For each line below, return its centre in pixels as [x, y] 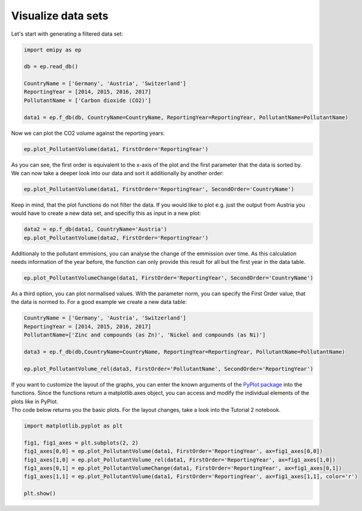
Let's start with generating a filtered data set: [67, 34]
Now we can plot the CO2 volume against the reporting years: [88, 133]
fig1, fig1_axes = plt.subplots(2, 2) [81, 443]
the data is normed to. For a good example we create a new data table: [99, 302]
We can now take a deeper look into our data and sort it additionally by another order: [118, 173]
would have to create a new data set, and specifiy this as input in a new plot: [106, 213]
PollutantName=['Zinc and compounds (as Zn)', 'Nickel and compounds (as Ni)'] [145, 335]
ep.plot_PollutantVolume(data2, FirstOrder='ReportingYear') [116, 238]
